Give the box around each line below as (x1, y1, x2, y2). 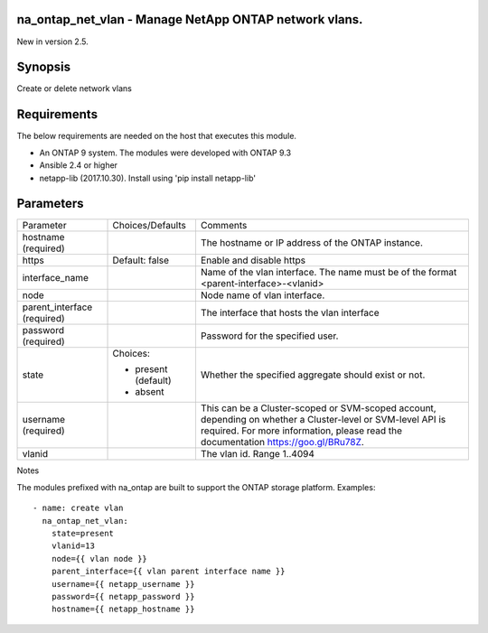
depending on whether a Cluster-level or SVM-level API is (200, 414, 446, 426)
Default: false (112, 254, 170, 266)
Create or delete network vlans (16, 83, 133, 94)
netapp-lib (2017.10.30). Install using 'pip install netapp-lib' (39, 172, 257, 183)
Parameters (16, 196, 84, 211)
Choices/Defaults (112, 219, 187, 232)
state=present (51, 528, 115, 538)
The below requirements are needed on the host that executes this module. (16, 131, 297, 142)
